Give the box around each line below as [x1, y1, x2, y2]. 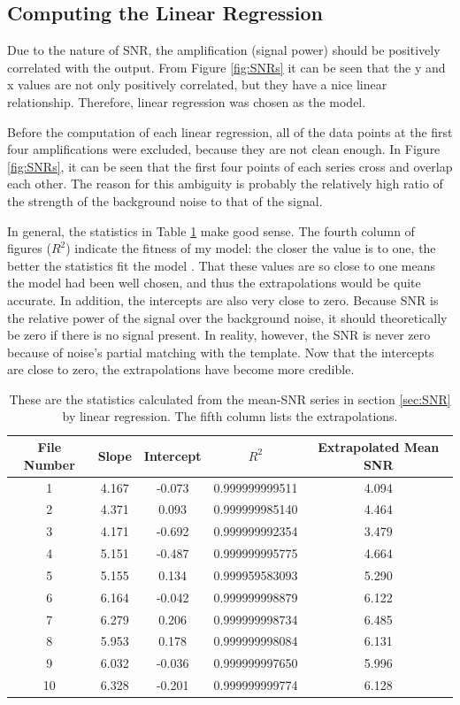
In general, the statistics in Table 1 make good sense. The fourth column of [7, 221, 415, 240]
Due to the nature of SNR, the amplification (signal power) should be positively [7, 41, 441, 59]
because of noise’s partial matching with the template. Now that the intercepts [7, 342, 434, 361]
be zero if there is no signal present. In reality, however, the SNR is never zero [7, 326, 431, 344]
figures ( [7, 239, 51, 257]
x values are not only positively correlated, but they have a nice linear [7, 75, 387, 94]
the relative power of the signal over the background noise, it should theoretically [7, 308, 448, 326]
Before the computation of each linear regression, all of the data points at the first [7, 122, 453, 141]
